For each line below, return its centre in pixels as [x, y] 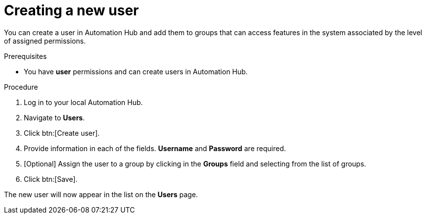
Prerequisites [25, 56]
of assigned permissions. [45, 41]
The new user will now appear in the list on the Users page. [101, 194]
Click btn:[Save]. [51, 179]
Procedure [21, 87]
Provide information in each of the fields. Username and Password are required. [155, 148]
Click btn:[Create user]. [62, 133]
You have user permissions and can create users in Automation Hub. [136, 71]
